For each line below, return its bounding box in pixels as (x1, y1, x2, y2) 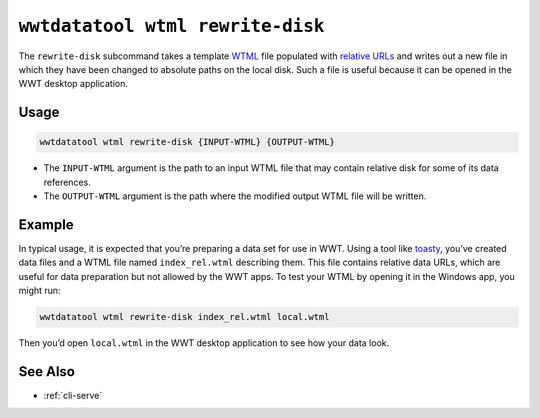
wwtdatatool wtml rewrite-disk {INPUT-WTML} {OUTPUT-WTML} (39, 136, 335, 148)
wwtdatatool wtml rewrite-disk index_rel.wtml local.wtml (39, 311, 330, 323)
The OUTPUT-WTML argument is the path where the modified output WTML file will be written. (43, 190, 427, 202)
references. (43, 176, 92, 188)
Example (18, 216, 74, 233)
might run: (18, 285, 61, 297)
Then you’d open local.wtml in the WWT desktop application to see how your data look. (18, 337, 390, 349)
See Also (18, 363, 75, 380)
